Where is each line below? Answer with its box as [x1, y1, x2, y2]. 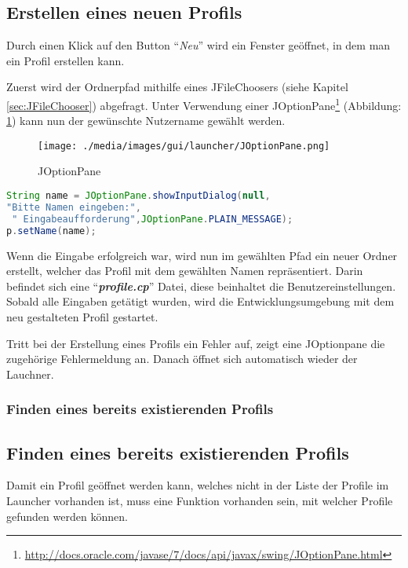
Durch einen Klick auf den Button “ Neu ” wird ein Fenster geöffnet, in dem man [6, 37, 391, 53]
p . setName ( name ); [6, 225, 97, 236]
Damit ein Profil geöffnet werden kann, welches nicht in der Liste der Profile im [6, 477, 389, 493]
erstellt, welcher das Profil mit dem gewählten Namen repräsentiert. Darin [6, 262, 363, 279]
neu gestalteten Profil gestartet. [6, 308, 158, 324]
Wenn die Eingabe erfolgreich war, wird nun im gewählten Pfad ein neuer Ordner [6, 247, 398, 263]
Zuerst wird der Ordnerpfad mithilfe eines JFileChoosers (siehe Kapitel [6, 79, 348, 95]
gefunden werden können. [6, 508, 128, 524]
